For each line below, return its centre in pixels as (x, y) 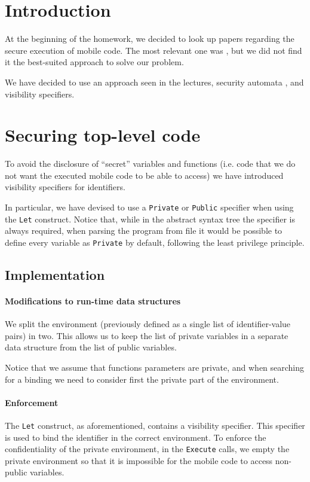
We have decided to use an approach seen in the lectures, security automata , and (154, 82)
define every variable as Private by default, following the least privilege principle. (155, 242)
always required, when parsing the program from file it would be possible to (144, 231)
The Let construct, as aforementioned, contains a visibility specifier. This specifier (155, 425)
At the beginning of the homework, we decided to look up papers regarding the (150, 39)
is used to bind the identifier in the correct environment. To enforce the (136, 437)
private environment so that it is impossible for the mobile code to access (139, 460)
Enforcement (32, 402)
